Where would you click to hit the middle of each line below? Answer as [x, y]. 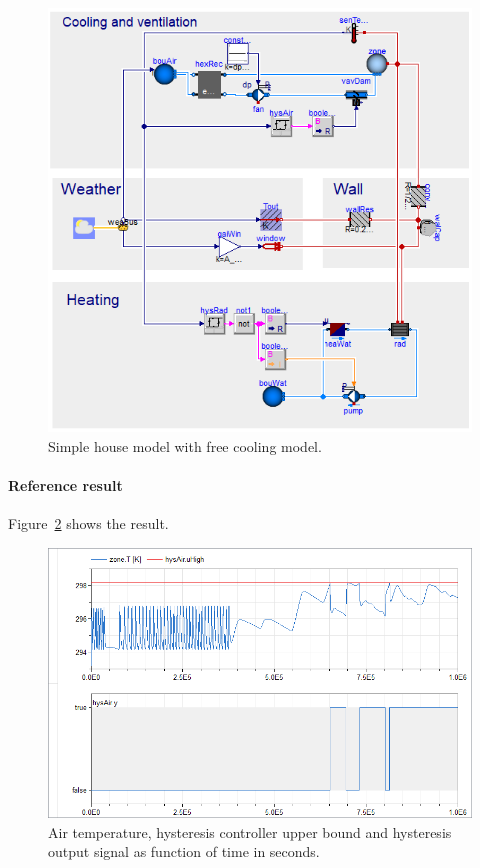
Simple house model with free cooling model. [185, 445]
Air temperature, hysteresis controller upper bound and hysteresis [250, 831]
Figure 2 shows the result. [88, 522]
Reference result [65, 484]
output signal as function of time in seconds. [184, 851]
